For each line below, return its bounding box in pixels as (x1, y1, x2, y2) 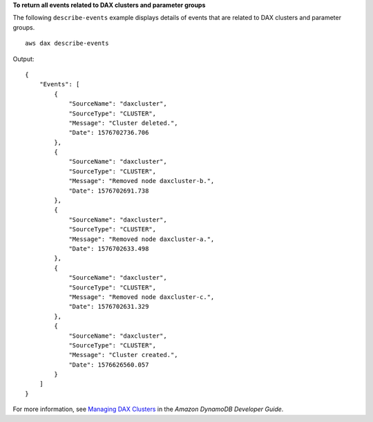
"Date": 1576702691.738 (68, 186, 149, 195)
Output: (12, 55, 35, 63)
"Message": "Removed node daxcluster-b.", (68, 177, 215, 185)
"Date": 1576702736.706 (68, 128, 149, 137)
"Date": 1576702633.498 (68, 244, 149, 252)
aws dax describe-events (25, 39, 109, 48)
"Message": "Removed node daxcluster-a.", (68, 235, 215, 243)
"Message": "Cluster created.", (68, 351, 179, 359)
